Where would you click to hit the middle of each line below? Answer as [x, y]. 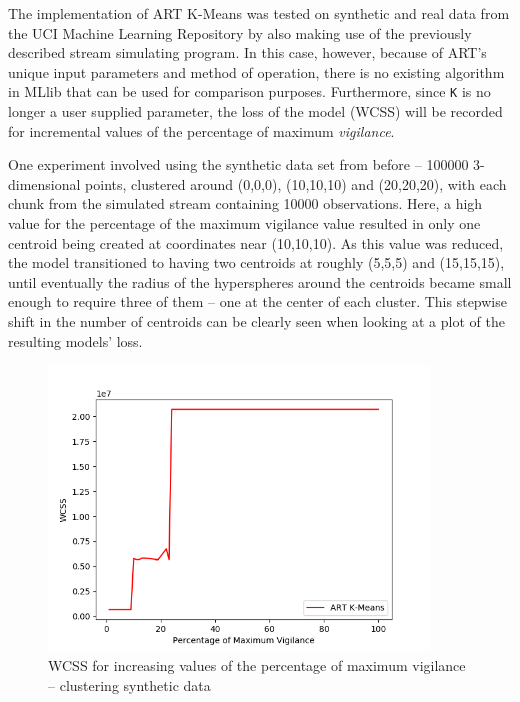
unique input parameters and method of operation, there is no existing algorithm [256, 71]
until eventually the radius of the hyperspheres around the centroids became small [260, 281]
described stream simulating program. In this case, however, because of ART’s [247, 52]
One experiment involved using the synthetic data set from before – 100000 [238, 164]
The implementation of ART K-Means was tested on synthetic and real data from [259, 13]
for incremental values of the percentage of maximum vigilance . [201, 130]
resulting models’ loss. [75, 340]
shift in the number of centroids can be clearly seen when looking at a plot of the [256, 320]
